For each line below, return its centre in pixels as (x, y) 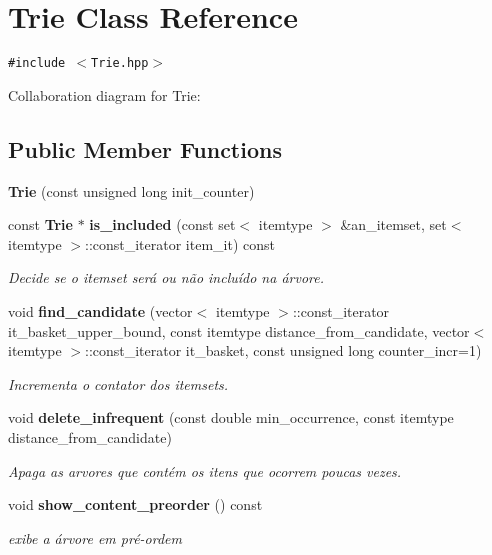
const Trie (40, 224)
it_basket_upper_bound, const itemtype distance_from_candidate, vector (239, 330)
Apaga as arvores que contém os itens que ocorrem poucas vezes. (205, 470)
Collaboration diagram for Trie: (104, 94)
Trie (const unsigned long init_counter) (131, 190)
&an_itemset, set (393, 224)
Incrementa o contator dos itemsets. (118, 383)
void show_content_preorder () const (135, 504)
